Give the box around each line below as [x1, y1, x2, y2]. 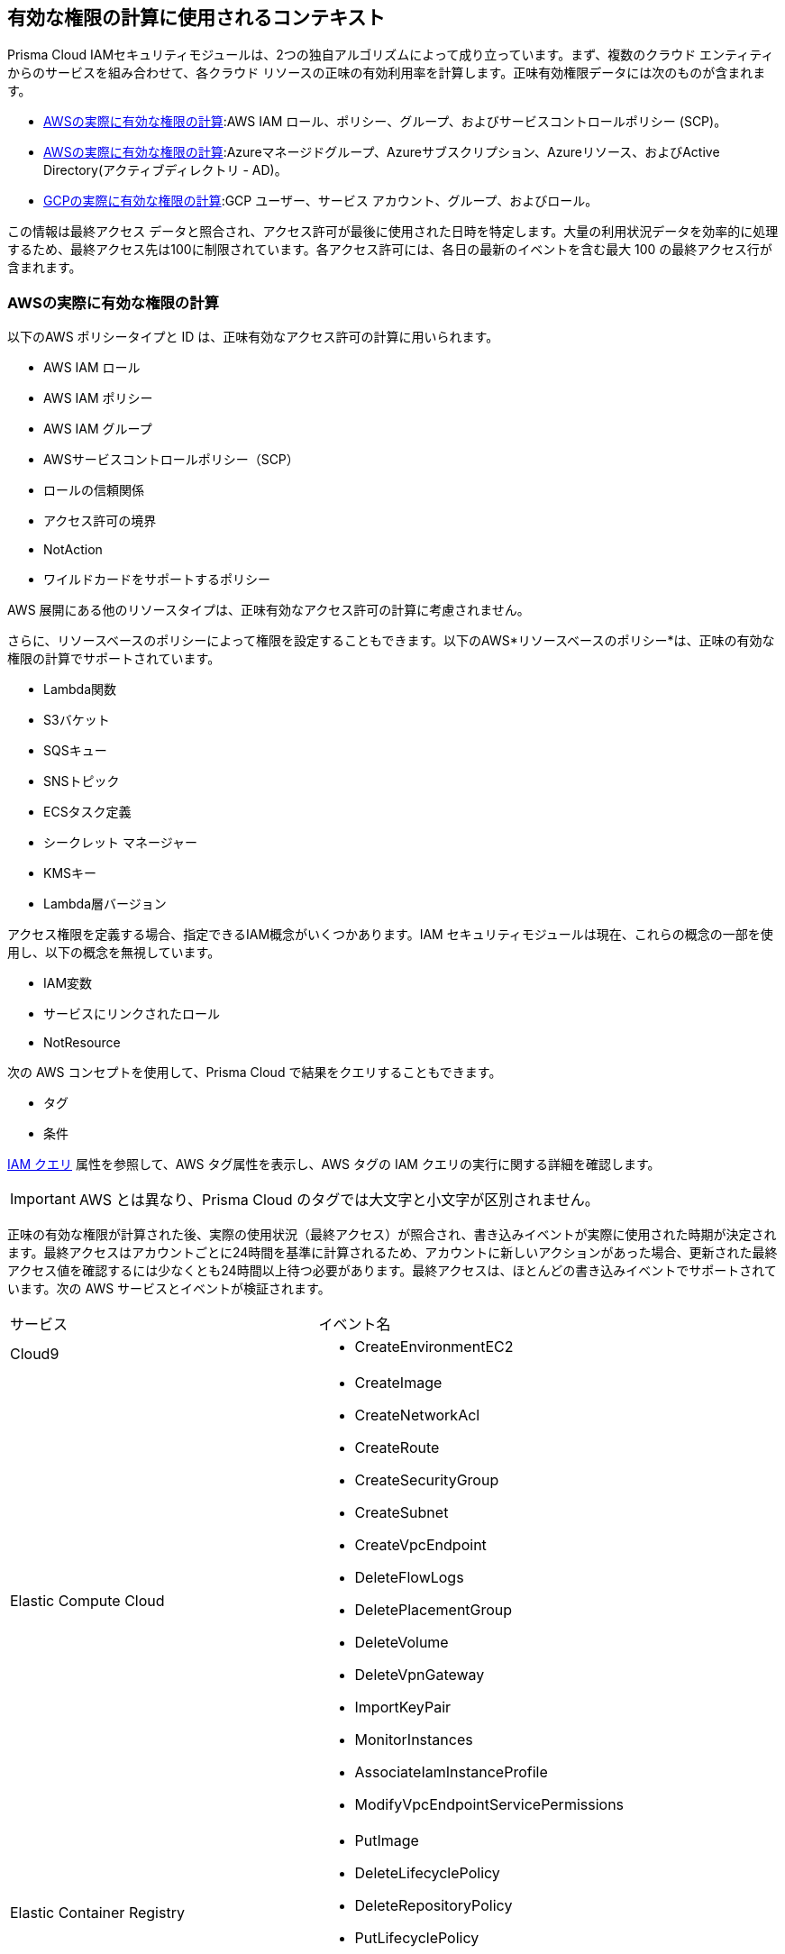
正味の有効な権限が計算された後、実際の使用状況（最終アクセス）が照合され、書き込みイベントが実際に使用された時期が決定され [7, 1227, 777, 1243]
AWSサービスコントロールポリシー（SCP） [43, 452, 299, 468]
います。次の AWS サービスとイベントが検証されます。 [7, 1281, 331, 1297]
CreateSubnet [354, 1503, 449, 1522]
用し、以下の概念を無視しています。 [7, 945, 221, 961]
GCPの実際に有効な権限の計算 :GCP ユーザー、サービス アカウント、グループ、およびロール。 [43, 193, 598, 209]
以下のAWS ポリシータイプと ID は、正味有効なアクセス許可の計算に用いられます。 [7, 329, 499, 345]
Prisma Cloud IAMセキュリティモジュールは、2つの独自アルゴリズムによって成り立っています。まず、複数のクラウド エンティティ [7, 47, 774, 63]
